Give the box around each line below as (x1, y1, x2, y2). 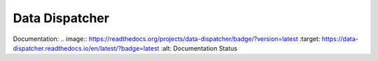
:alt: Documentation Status (160, 44, 238, 52)
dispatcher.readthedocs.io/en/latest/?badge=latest (13, 44, 160, 52)
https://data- (321, 35, 358, 43)
